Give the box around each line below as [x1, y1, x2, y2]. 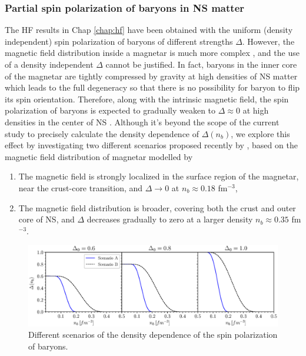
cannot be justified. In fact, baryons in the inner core [105, 58, 297, 70]
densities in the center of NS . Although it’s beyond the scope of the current [5, 115, 280, 128]
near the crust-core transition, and [18, 181, 143, 194]
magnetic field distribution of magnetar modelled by [5, 150, 193, 162]
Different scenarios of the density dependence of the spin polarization [28, 328, 278, 341]
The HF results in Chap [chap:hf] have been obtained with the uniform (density [5, 24, 293, 36]
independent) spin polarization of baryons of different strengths [5, 35, 233, 47]
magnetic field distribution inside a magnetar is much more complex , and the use [5, 46, 300, 59]
